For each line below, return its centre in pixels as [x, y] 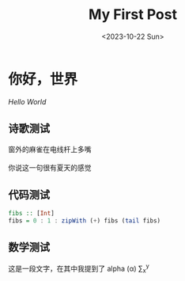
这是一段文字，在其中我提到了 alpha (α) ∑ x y [79, 268]
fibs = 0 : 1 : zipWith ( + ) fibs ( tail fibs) [85, 221]
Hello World [27, 101]
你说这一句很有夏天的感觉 [50, 167]
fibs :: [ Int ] [32, 214]
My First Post [133, 15]
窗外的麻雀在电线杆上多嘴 [50, 149]
